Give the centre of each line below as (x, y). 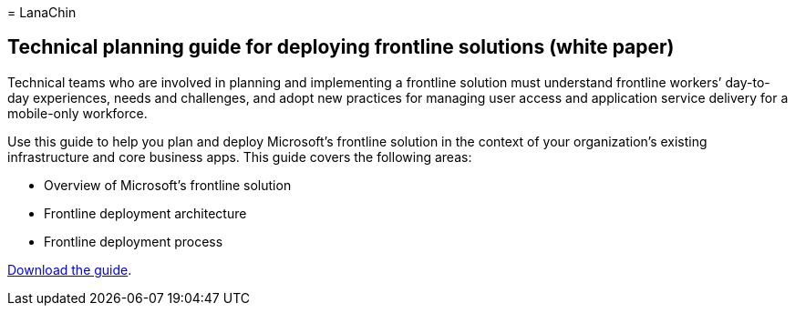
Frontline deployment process (134, 241)
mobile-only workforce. (77, 113)
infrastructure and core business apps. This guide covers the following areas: (240, 156)
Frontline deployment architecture (145, 213)
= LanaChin (42, 12)
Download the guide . (70, 269)
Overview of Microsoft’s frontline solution (168, 185)
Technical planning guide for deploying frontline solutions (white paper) (341, 47)
